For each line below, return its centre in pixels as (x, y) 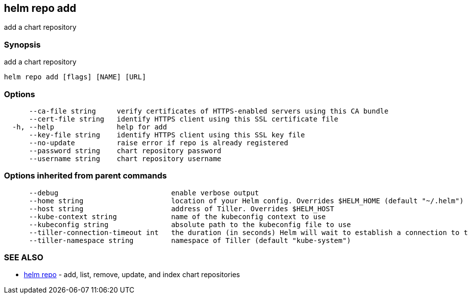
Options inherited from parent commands (86, 176)
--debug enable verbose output (144, 193)
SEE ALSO (24, 258)
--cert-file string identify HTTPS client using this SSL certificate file (184, 119)
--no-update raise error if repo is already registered (159, 143)
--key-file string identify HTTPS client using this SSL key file (167, 135)
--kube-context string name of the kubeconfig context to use (177, 216)
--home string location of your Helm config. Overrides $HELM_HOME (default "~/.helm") (246, 201)
